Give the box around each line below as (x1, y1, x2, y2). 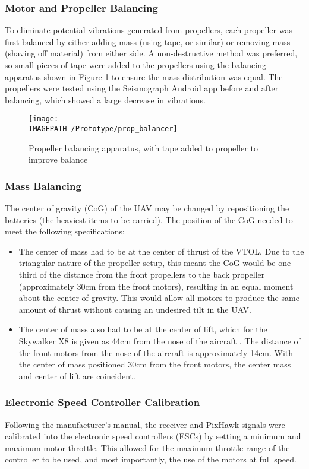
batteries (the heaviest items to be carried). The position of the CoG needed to (5, 213, 293, 226)
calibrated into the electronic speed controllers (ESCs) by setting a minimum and (5, 430, 301, 442)
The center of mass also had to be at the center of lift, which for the (18, 323, 267, 335)
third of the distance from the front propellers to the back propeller (18, 268, 265, 281)
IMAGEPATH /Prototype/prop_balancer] (29, 125, 178, 134)
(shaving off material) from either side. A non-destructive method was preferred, (5, 47, 298, 59)
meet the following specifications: (5, 225, 125, 237)
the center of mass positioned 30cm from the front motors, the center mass (18, 358, 291, 370)
